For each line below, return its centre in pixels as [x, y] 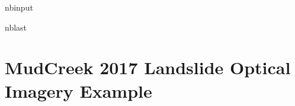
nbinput [19, 7]
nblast [16, 27]
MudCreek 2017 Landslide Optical [148, 67]
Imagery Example [78, 90]
